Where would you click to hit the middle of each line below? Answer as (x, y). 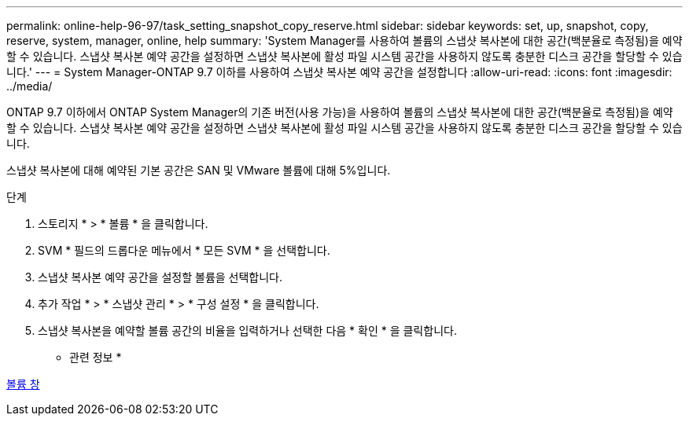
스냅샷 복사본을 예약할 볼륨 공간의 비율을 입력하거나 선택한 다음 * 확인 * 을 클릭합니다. (247, 330)
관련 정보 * (96, 357)
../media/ (29, 86)
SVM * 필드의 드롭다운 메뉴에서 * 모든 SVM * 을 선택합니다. (184, 250)
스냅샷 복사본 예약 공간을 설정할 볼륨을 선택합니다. (160, 277)
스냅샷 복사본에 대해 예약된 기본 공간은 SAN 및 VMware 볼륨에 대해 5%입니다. (199, 170)
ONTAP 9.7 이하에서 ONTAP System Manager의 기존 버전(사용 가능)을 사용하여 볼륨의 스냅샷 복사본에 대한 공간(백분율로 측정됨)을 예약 (340, 112)
